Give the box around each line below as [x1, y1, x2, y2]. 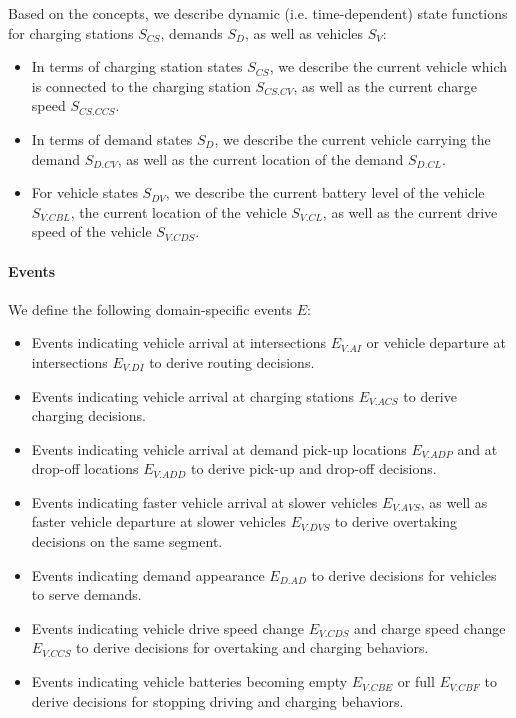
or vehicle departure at [366, 332, 506, 353]
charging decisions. [31, 405, 146, 426]
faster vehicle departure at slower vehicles [31, 511, 287, 532]
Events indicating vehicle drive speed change [31, 617, 305, 638]
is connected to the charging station [31, 75, 251, 96]
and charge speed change [354, 617, 506, 638]
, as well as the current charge [293, 75, 477, 96]
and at [457, 438, 498, 459]
